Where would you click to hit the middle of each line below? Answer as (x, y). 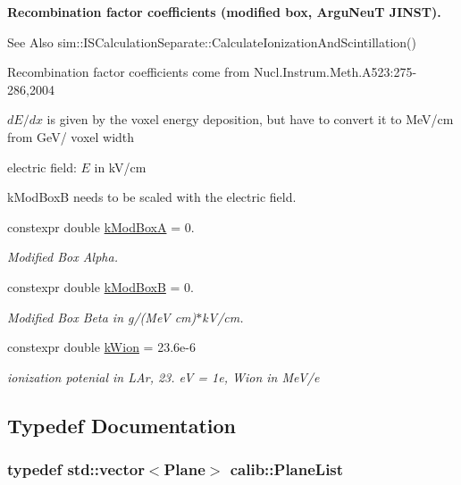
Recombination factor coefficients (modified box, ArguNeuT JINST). (224, 12)
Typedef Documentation (122, 425)
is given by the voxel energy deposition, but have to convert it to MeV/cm (250, 119)
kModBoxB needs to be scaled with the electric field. (152, 197)
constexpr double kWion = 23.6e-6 (101, 347)
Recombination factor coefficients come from (129, 72)
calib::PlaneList (287, 469)
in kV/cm (120, 167)
